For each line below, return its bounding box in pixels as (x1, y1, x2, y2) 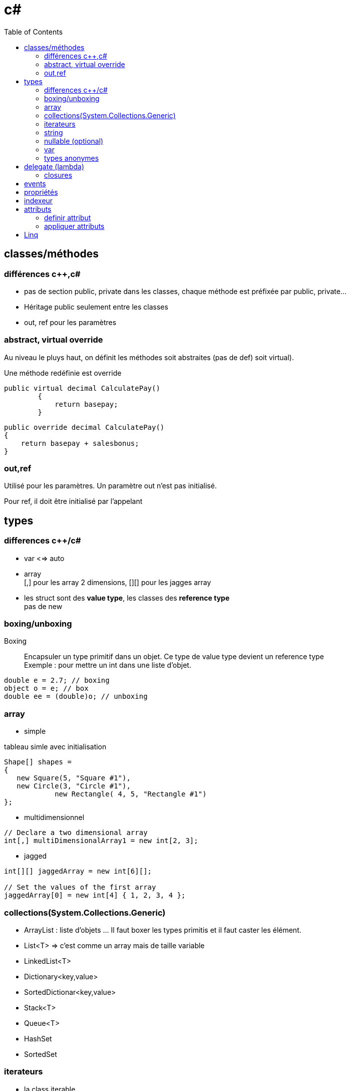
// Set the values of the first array (4, 883, 156, 892)
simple (24, 727, 46, 736)
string (44, 128, 63, 137)
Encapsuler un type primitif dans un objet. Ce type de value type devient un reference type (24, 652, 324, 661)
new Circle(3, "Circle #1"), (17, 782, 131, 790)
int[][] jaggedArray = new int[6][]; (4, 867, 152, 876)
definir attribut (44, 213, 91, 222)
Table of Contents (4, 27, 63, 36)
